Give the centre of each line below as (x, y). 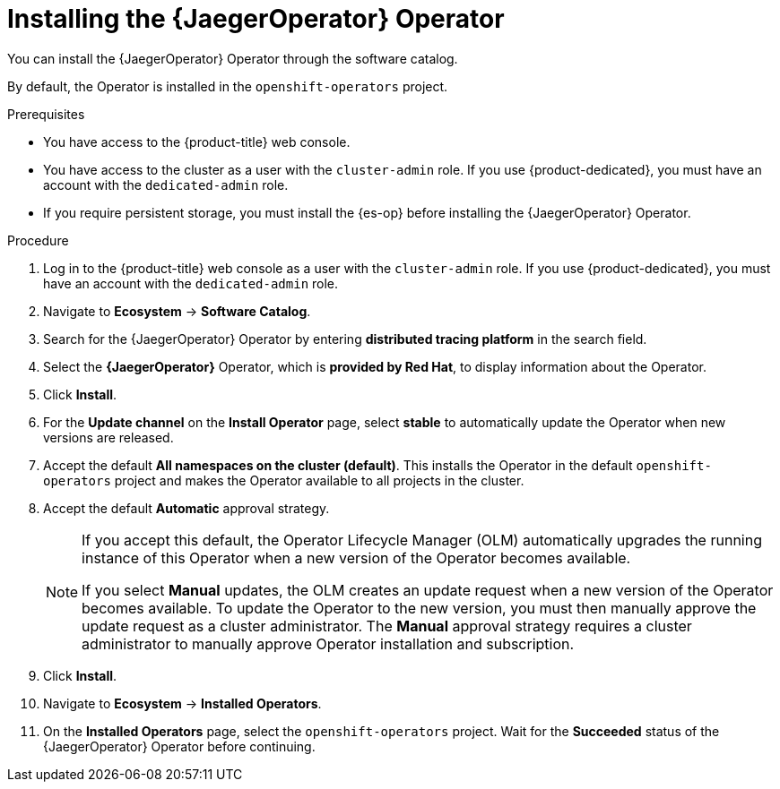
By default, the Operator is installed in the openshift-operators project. (228, 86)
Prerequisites (46, 114)
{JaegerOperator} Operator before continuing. (179, 746)
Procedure (38, 240)
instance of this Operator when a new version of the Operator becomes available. (356, 557)
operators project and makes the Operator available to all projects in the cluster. (284, 480)
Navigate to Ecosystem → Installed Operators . (182, 703)
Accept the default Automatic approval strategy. (186, 508)
